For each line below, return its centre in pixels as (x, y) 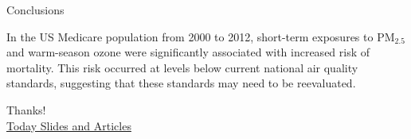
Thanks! (26, 109)
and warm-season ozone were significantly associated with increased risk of (188, 52)
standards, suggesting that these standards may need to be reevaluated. (181, 83)
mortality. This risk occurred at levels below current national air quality (182, 67)
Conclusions (35, 10)
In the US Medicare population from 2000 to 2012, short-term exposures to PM (201, 36)
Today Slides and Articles (69, 125)
